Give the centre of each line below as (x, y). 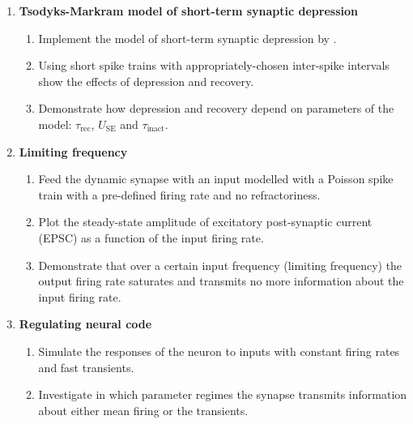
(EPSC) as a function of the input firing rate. (151, 237)
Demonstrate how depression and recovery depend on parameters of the (216, 108)
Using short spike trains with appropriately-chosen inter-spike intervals (214, 65)
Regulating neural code (85, 324)
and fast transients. (86, 367)
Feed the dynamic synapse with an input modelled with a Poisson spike (216, 179)
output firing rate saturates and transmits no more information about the (221, 281)
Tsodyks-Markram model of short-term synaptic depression (188, 11)
